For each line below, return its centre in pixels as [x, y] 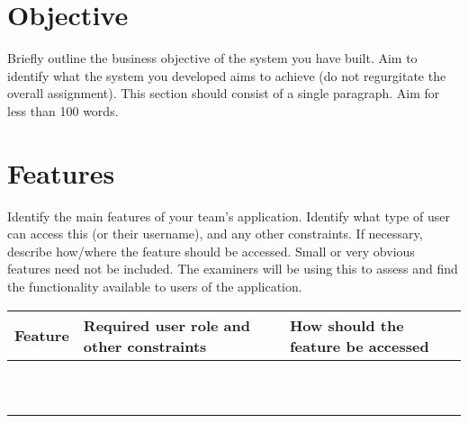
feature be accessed [359, 346]
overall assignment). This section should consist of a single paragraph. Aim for [224, 93]
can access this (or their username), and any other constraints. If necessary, [215, 234]
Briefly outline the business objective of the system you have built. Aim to [212, 58]
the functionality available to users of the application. [155, 286]
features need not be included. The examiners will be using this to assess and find [233, 269]
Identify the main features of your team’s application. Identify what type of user [229, 216]
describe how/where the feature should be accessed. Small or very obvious [211, 251]
